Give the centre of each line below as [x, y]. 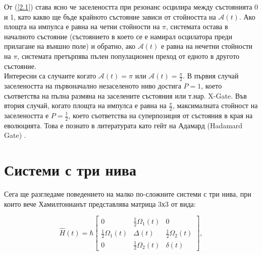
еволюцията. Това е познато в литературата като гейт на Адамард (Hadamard [123, 125]
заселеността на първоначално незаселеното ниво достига [93, 85]
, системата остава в [197, 26]
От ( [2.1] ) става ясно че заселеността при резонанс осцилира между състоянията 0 [131, 7]
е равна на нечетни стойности [206, 46]
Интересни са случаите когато [50, 76]
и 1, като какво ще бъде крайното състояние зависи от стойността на [110, 16]
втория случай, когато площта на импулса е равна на [85, 105]
